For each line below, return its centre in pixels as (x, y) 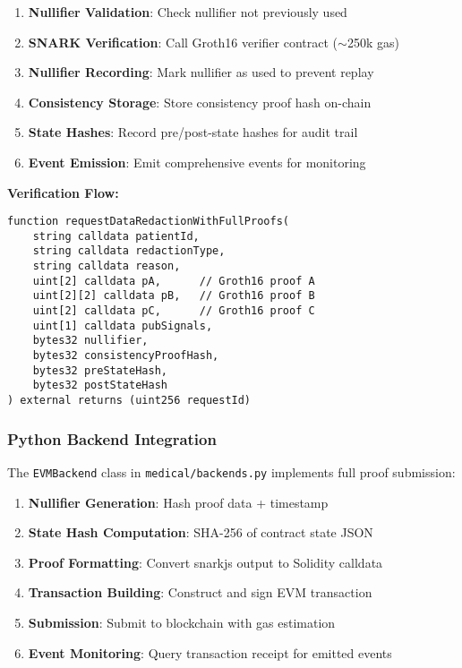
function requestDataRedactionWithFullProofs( (148, 222)
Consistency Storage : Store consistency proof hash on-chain (200, 102)
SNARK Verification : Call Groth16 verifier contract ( (183, 42)
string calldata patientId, (116, 236)
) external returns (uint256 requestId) (129, 401)
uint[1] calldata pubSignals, (123, 325)
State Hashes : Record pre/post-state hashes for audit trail (193, 132)
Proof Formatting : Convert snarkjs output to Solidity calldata (205, 562)
